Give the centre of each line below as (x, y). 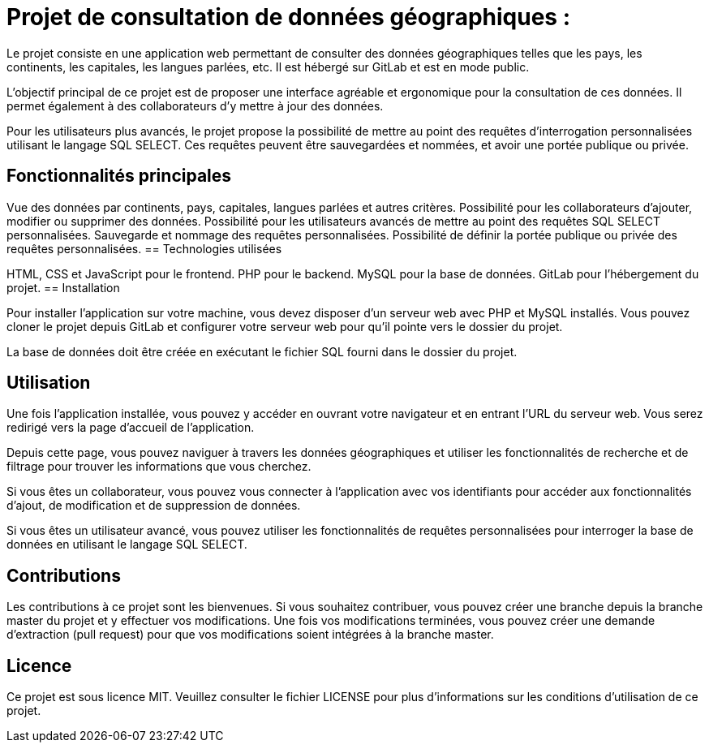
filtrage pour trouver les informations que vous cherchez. (159, 467)
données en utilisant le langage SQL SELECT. (127, 545)
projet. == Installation (63, 287)
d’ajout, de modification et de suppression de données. (154, 506)
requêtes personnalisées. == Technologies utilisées (144, 248)
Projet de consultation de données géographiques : (288, 17)
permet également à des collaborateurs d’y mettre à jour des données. (195, 105)
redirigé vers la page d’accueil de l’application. (131, 428)
